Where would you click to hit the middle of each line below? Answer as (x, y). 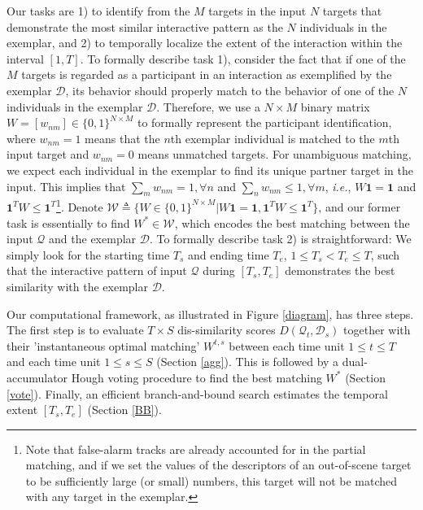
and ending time (229, 254)
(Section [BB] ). (124, 410)
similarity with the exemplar (77, 286)
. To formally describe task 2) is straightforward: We (280, 239)
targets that (352, 11)
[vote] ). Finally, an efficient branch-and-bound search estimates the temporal (197, 393)
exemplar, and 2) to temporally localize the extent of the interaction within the (205, 43)
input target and (48, 154)
